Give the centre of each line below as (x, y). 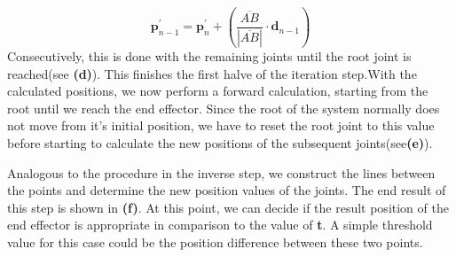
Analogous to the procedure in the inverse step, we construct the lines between (221, 172)
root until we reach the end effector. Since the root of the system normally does (224, 108)
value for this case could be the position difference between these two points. (215, 241)
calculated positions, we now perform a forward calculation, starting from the (218, 91)
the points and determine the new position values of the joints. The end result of (227, 190)
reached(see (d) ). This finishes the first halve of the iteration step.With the (212, 73)
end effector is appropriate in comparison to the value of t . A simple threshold (220, 225)
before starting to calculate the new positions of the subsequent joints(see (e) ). (220, 142)
